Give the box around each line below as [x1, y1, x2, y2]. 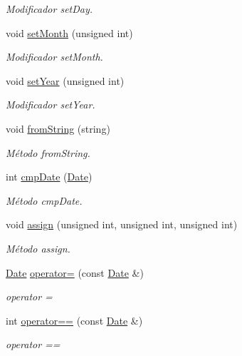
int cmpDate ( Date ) [6, 169, 93, 184]
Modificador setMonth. [6, 49, 103, 64]
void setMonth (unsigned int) [6, 25, 133, 40]
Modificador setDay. [6, 1, 93, 16]
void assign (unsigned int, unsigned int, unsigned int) [6, 217, 238, 232]
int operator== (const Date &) [6, 312, 143, 327]
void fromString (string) [6, 121, 110, 136]
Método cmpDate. [6, 193, 83, 208]
